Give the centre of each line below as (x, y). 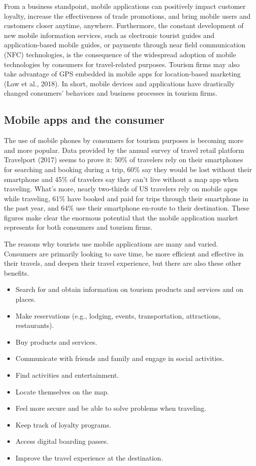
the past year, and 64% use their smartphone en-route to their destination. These (127, 208)
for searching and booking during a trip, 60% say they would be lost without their (128, 169)
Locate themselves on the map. (62, 391)
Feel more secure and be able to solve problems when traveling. (111, 408)
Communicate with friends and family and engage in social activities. (120, 358)
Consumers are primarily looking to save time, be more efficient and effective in (124, 253)
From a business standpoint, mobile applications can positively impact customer (125, 6)
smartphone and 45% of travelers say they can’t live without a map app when (121, 179)
